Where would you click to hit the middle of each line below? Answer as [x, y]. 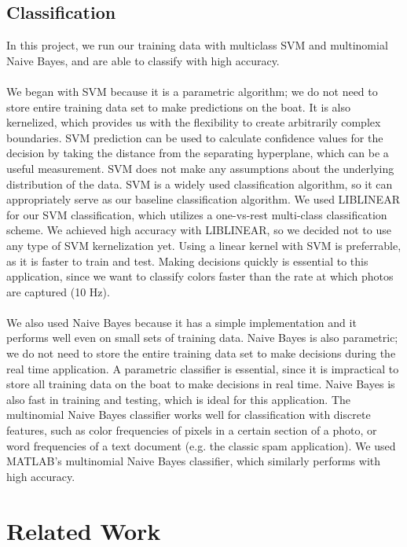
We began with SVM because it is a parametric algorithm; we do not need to [192, 91]
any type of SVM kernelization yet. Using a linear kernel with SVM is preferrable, [204, 245]
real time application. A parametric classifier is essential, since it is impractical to [203, 368]
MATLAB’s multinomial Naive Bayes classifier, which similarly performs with [194, 461]
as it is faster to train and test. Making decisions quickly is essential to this [187, 261]
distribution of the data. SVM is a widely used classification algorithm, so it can [200, 184]
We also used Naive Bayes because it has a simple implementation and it [181, 322]
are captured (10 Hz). [58, 291]
